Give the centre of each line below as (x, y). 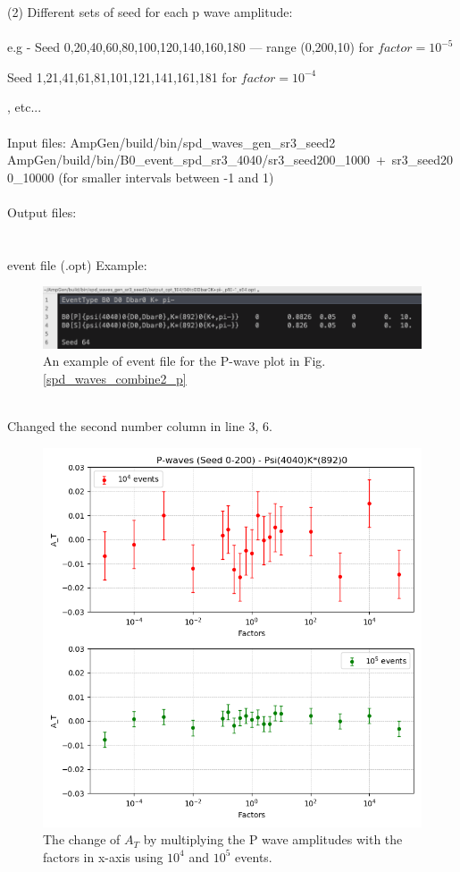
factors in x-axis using (103, 856)
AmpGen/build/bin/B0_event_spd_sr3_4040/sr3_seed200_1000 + (197, 160)
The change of (82, 839)
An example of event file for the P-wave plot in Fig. (184, 361)
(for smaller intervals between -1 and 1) (166, 177)
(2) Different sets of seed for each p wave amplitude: (150, 12)
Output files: (42, 212)
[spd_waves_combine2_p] (115, 378)
